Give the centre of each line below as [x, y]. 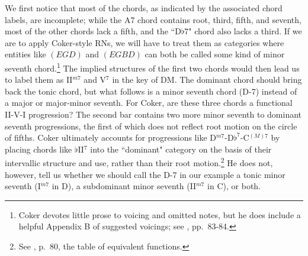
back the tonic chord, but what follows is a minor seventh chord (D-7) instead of [151, 91]
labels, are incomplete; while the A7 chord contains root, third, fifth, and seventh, [153, 19]
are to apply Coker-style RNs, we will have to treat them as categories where [145, 42]
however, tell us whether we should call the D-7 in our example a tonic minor [145, 174]
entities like [25, 54]
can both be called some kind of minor [215, 54]
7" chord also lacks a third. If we [243, 31]
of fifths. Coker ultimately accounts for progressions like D [110, 137]
